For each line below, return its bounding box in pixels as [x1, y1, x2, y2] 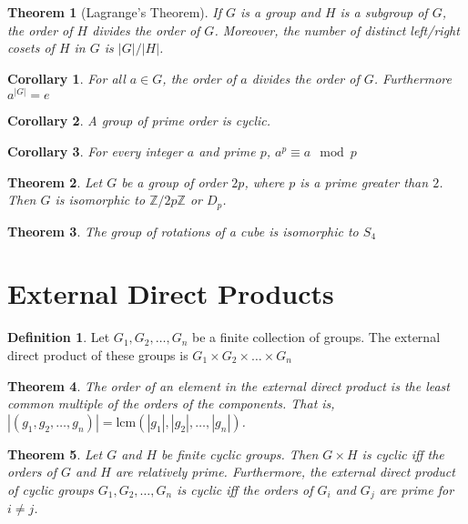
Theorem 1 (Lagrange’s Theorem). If [7, 3, 222, 21]
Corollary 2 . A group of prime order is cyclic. [7, 111, 271, 130]
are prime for [379, 479, 454, 499]
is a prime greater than [300, 172, 429, 191]
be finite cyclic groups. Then [161, 444, 319, 463]
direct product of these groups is [7, 345, 188, 364]
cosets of [7, 38, 55, 57]
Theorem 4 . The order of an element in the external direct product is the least [7, 376, 450, 395]
